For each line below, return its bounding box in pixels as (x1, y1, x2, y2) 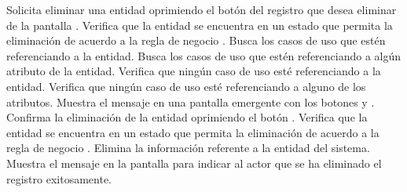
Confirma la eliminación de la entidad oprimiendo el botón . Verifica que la (6, 109, 368, 125)
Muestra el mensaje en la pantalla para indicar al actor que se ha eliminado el (6, 154, 382, 171)
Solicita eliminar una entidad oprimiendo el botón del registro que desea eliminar (6, 2, 397, 17)
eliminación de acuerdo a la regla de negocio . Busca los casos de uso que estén (6, 32, 386, 49)
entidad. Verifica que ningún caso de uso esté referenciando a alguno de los (6, 78, 366, 94)
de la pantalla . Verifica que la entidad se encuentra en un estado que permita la (6, 16, 393, 33)
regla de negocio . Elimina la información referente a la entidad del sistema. (6, 139, 370, 156)
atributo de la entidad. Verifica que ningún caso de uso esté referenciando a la (6, 63, 381, 79)
